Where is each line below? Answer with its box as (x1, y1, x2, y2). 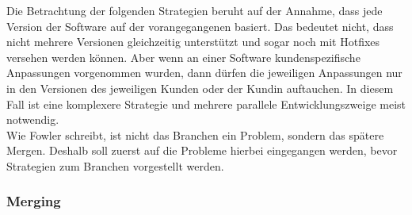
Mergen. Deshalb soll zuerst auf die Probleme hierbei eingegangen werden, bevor (6, 142, 398, 159)
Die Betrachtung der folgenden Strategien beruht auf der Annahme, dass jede (6, 2, 383, 18)
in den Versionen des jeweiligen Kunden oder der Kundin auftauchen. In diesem (6, 79, 394, 96)
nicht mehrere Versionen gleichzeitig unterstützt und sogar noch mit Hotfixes (6, 33, 380, 50)
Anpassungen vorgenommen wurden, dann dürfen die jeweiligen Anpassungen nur (6, 64, 402, 81)
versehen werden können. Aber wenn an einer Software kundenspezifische (6, 48, 360, 65)
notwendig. (6, 111, 59, 128)
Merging (6, 191, 61, 211)
